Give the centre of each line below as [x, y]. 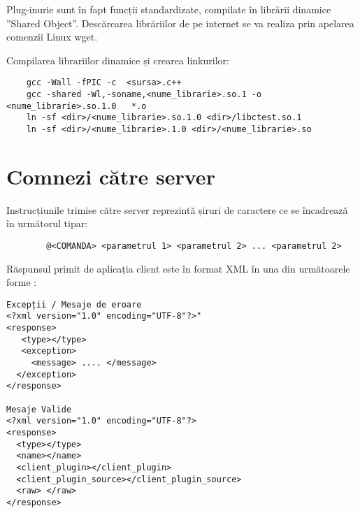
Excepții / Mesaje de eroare [74, 304]
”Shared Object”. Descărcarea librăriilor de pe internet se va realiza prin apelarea [180, 23]
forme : [22, 282]
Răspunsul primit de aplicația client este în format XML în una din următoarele [178, 268]
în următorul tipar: [47, 223]
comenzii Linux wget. [52, 37]
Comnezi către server [111, 176]
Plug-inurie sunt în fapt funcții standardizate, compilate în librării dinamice [169, 9]
